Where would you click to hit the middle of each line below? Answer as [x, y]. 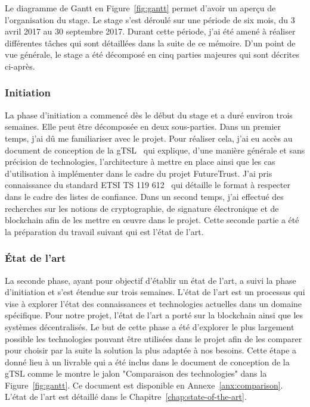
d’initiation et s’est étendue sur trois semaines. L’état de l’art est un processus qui [155, 292]
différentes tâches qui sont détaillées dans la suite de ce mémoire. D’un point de [150, 43]
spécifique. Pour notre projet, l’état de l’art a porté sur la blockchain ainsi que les [154, 315]
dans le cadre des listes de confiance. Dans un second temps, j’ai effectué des [144, 196]
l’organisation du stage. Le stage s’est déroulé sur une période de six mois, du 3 [150, 19]
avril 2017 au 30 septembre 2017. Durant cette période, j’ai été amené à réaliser [150, 31]
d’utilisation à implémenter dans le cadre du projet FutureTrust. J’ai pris [139, 173]
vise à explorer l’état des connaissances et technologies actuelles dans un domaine [154, 303]
